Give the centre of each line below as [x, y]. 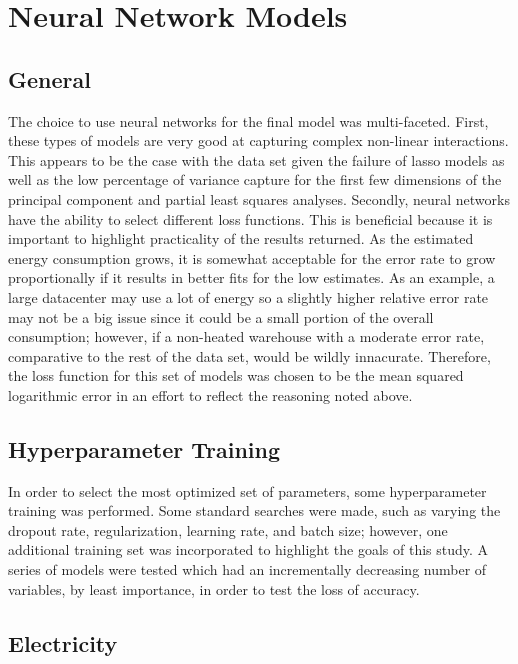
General [49, 78]
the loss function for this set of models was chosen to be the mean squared [236, 375]
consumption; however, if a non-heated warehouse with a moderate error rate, [246, 336]
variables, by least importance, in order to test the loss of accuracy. [214, 588]
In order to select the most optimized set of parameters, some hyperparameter [247, 490]
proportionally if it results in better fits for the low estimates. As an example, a [251, 277]
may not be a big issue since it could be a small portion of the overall [221, 316]
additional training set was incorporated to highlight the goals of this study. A [248, 549]
